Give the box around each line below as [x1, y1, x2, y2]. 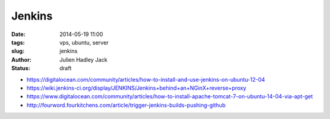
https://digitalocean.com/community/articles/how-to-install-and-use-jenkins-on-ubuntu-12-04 [26, 76, 265, 83]
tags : [11, 38, 25, 46]
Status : [11, 65, 31, 72]
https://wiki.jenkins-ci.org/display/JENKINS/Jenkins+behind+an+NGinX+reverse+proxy [26, 84, 247, 92]
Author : [11, 56, 32, 63]
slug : [11, 48, 24, 55]
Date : [11, 31, 26, 38]
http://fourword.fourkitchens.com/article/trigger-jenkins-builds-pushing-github [26, 101, 226, 109]
